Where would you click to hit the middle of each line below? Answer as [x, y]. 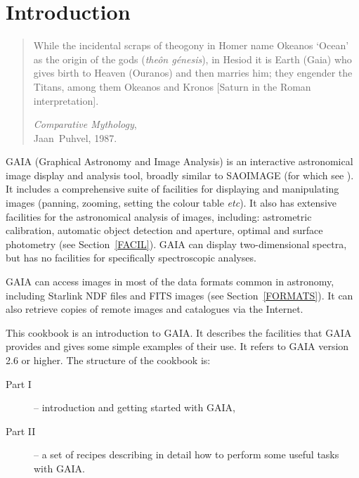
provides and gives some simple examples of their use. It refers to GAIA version [177, 346]
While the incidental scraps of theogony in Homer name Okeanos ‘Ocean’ [191, 45]
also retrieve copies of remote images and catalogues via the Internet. [155, 309]
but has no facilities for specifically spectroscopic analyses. [131, 258]
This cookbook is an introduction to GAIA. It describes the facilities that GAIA [179, 332]
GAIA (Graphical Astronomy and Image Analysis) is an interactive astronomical [179, 161]
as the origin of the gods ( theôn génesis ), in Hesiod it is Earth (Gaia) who [192, 59]
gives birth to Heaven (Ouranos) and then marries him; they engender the [193, 73]
